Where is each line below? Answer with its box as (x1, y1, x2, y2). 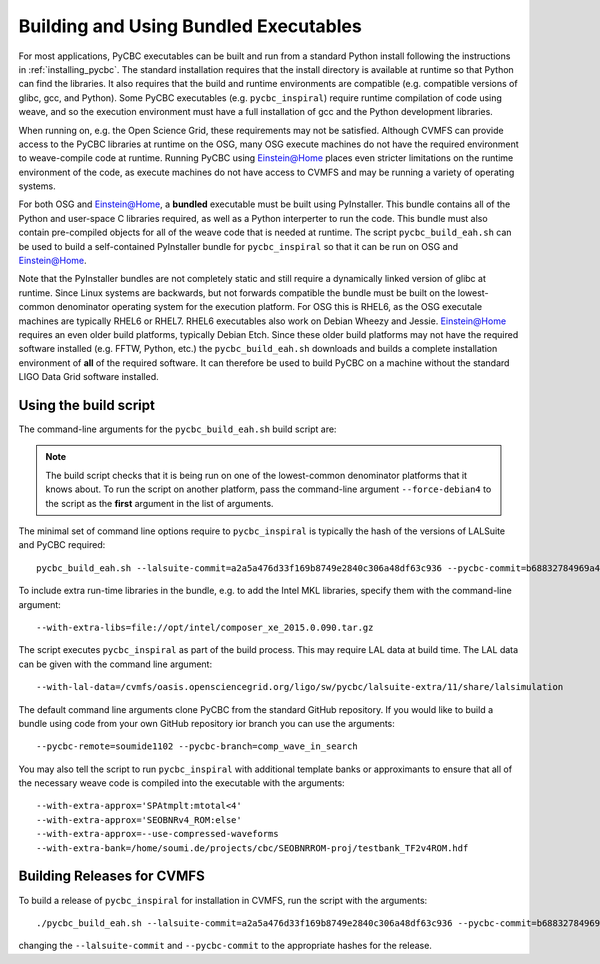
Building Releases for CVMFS (18, 868, 205, 885)
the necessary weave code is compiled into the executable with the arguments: (18, 777, 345, 789)
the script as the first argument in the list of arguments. (45, 497, 274, 509)
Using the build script (18, 396, 155, 414)
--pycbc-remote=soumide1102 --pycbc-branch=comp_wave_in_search (36, 741, 359, 752)
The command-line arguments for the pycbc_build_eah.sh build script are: (18, 423, 337, 435)
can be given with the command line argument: (18, 658, 213, 670)
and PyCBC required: (18, 539, 106, 551)
